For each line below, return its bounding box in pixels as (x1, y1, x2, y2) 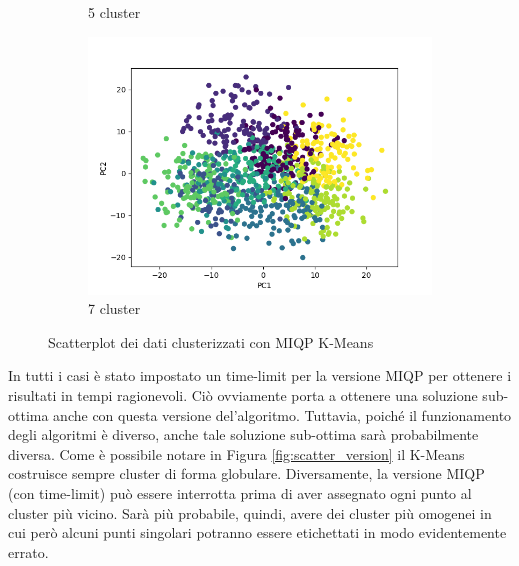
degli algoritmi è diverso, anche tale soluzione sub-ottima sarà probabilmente (8, 424, 479, 445)
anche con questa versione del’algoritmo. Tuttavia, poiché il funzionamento (53, 404, 512, 425)
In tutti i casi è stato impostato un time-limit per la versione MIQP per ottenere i (8, 365, 512, 386)
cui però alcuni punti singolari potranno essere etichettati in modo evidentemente (8, 522, 507, 543)
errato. (8, 541, 49, 562)
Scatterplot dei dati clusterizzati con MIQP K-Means (48, 331, 374, 352)
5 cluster (88, 2, 141, 22)
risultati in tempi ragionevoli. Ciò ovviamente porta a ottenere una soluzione (8, 384, 478, 405)
